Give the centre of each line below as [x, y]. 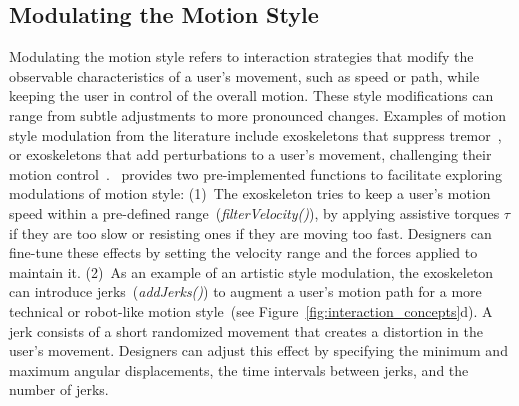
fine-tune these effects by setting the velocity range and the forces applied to [243, 252]
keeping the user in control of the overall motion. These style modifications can [251, 95]
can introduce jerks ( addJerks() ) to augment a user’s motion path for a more [245, 291]
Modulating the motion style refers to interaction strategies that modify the [241, 56]
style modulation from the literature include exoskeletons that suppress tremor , [255, 134]
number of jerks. [59, 389]
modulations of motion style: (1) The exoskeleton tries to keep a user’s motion [250, 193]
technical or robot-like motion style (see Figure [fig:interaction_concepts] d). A [251, 310]
